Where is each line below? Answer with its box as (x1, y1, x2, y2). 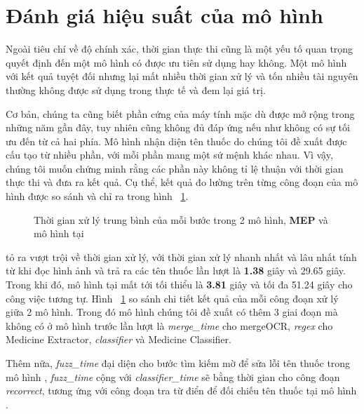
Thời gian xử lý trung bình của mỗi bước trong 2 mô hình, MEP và (34, 212, 328, 227)
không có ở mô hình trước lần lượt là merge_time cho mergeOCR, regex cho (6, 318, 333, 333)
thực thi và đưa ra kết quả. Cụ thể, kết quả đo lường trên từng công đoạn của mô (6, 175, 358, 189)
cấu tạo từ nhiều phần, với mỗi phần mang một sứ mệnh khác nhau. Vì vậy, (6, 147, 333, 162)
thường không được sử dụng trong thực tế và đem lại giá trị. (6, 82, 266, 97)
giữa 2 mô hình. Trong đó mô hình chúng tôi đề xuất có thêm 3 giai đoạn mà (6, 305, 338, 319)
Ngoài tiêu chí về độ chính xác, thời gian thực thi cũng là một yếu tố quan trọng (6, 41, 353, 56)
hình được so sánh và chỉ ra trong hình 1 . (6, 189, 189, 203)
